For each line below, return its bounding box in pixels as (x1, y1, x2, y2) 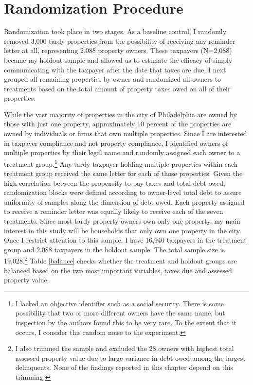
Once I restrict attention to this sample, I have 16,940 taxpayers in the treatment (4, 235, 247, 245)
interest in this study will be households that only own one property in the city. (4, 225, 241, 235)
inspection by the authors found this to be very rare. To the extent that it (15, 317, 237, 328)
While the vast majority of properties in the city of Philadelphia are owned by (4, 109, 237, 119)
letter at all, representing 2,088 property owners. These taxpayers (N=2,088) (4, 45, 232, 55)
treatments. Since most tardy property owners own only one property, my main (4, 216, 240, 226)
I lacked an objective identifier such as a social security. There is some (15, 298, 224, 308)
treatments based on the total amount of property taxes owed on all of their (4, 83, 231, 93)
